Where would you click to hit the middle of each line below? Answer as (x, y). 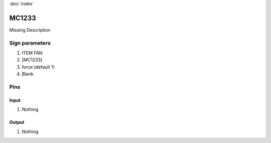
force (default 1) (38, 67)
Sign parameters (30, 43)
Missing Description (30, 30)
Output (17, 122)
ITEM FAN (32, 53)
